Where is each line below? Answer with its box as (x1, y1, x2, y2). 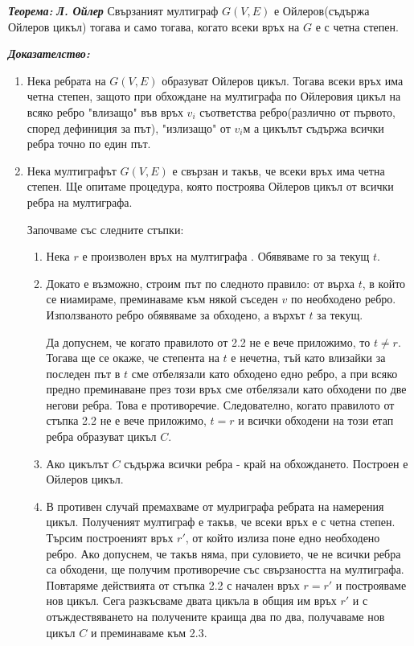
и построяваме (335, 576, 407, 593)
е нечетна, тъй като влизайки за (231, 349, 386, 366)
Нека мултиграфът (27, 162, 117, 179)
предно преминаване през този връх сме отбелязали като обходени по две (46, 381, 407, 397)
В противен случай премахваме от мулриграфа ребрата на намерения (46, 497, 384, 514)
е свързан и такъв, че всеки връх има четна (172, 162, 385, 179)
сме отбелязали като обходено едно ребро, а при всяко (131, 364, 398, 381)
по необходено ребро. (290, 290, 396, 307)
